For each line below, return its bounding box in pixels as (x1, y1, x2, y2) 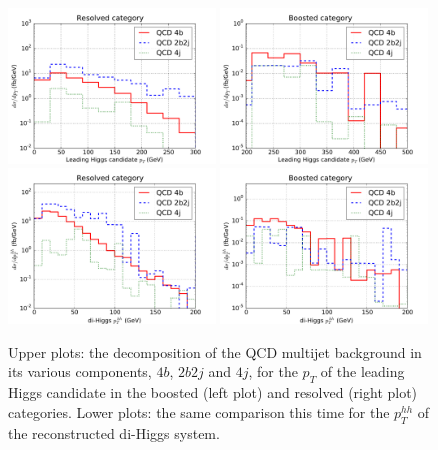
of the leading (320, 361, 405, 382)
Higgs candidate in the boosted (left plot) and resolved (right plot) (8, 382, 418, 403)
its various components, (8, 361, 152, 382)
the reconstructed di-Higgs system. (8, 422, 220, 443)
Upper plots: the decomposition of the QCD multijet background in (8, 341, 422, 362)
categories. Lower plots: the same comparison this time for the (8, 401, 390, 422)
